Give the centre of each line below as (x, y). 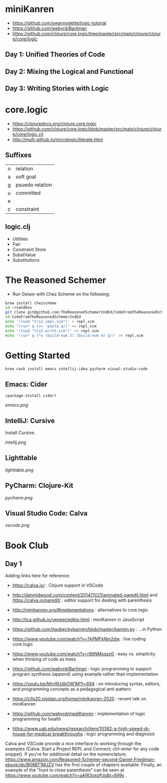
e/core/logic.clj (28, 134)
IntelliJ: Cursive (30, 420)
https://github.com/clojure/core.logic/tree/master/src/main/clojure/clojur (86, 33)
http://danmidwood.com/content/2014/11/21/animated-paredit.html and (85, 595)
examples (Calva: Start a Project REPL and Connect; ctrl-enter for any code (82, 749)
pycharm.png (19, 497)
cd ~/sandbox (19, 308)
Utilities (20, 239)
